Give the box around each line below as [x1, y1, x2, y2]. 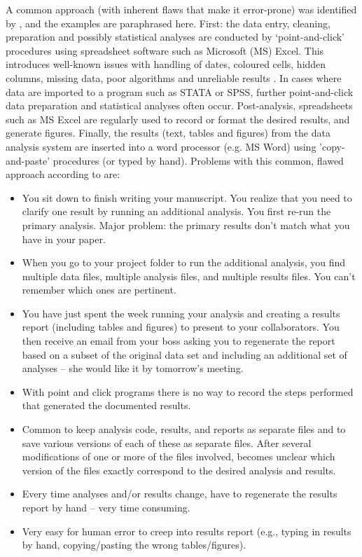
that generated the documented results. [22, 398, 191, 413]
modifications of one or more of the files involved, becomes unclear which [22, 449, 335, 464]
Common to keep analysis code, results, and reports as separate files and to [22, 422, 346, 436]
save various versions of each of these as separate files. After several [22, 435, 312, 450]
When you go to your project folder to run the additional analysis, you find [22, 255, 346, 270]
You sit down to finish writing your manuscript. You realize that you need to [22, 190, 352, 205]
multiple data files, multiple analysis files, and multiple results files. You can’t [22, 268, 356, 283]
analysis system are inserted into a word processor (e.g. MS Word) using [6, 139, 316, 153]
